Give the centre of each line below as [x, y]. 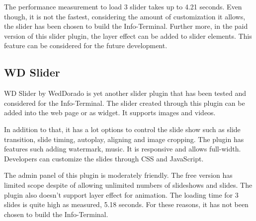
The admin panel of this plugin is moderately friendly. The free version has [118, 175]
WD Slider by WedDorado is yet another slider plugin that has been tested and [125, 93]
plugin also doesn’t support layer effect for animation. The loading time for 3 [121, 194]
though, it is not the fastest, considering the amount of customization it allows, [125, 16]
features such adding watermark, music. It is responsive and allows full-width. [123, 149]
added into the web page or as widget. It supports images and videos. [110, 112]
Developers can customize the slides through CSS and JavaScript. [104, 158]
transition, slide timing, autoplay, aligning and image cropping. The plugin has [124, 139]
